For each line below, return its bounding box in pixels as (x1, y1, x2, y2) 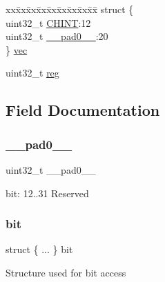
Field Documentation (6, 99, 160, 121)
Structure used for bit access (6, 265, 126, 279)
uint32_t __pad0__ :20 (6, 29, 108, 43)
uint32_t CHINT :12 (6, 15, 91, 30)
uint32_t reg (6, 66, 59, 80)
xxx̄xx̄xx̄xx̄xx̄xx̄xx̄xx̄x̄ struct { (6, 2, 134, 16)
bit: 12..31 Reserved (6, 185, 89, 200)
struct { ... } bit (6, 242, 73, 256)
